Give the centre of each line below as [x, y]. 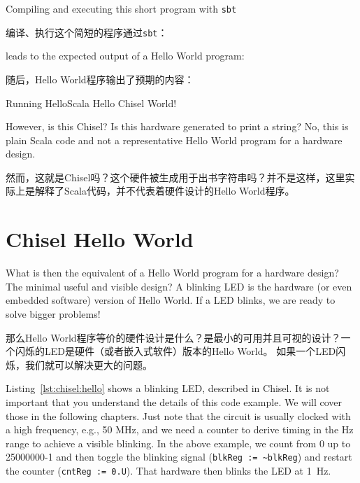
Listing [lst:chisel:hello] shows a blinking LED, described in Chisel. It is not [168, 388]
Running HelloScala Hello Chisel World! [91, 103]
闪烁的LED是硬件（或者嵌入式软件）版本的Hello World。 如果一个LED [175, 351]
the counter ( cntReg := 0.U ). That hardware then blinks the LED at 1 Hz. [168, 470]
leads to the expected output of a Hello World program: [125, 56]
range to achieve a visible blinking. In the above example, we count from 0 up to [178, 443]
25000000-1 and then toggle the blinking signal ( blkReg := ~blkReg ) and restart [179, 457]
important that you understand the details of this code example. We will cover [174, 401]
